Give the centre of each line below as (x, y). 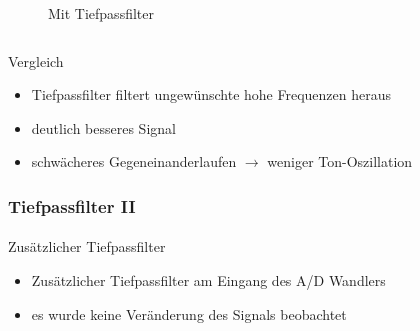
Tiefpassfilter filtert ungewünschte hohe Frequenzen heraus (211, 94)
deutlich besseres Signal (103, 127)
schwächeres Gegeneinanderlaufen (134, 161)
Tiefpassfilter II (72, 205)
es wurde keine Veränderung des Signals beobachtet (189, 313)
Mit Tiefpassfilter (101, 13)
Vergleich (36, 60)
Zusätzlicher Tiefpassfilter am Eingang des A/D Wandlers (208, 280)
